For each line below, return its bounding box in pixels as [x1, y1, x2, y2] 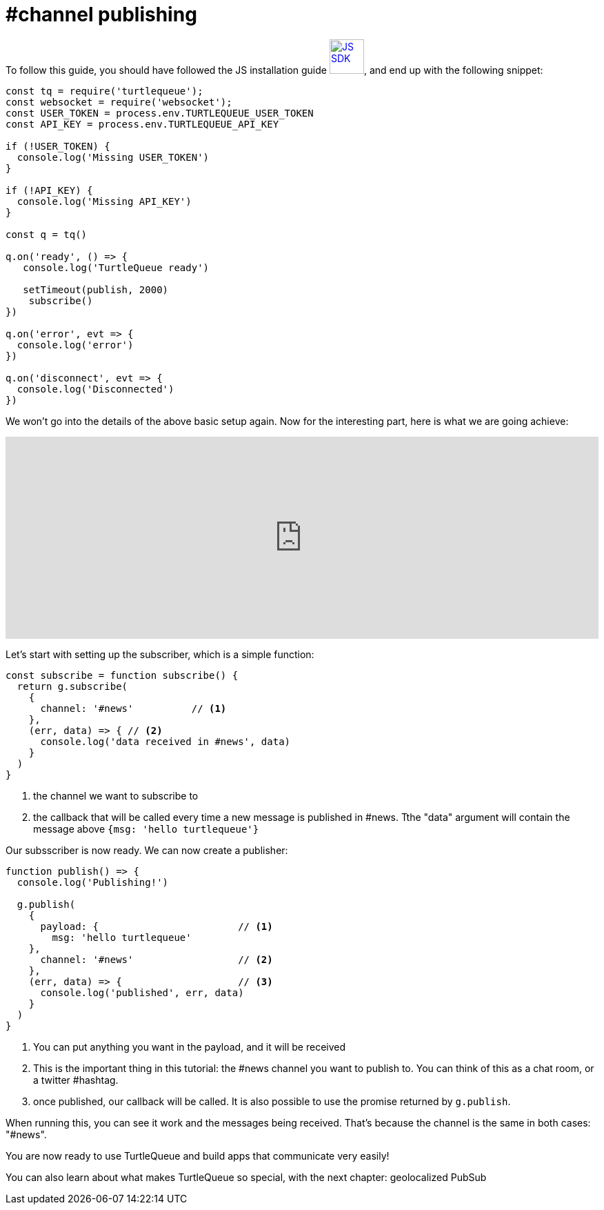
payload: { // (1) [40, 920, 273, 932]
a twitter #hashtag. [33, 1073, 119, 1086]
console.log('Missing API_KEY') [17, 195, 192, 207]
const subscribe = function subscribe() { [6, 669, 239, 681]
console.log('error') [17, 339, 134, 350]
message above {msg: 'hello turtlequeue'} [33, 822, 259, 835]
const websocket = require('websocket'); [6, 96, 232, 108]
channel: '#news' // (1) [40, 702, 227, 714]
